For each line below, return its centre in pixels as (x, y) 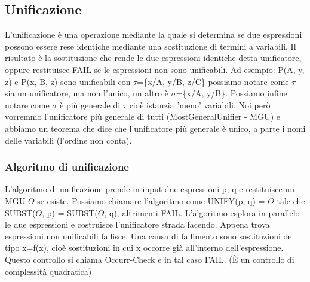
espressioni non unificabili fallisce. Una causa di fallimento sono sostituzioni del (150, 236)
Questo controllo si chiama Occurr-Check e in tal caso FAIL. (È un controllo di (150, 259)
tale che (291, 200)
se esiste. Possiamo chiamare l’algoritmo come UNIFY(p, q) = (151, 200)
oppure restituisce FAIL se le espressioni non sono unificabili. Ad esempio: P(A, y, (155, 69)
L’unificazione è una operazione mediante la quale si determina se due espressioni (154, 34)
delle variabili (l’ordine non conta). (68, 140)
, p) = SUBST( (70, 212)
